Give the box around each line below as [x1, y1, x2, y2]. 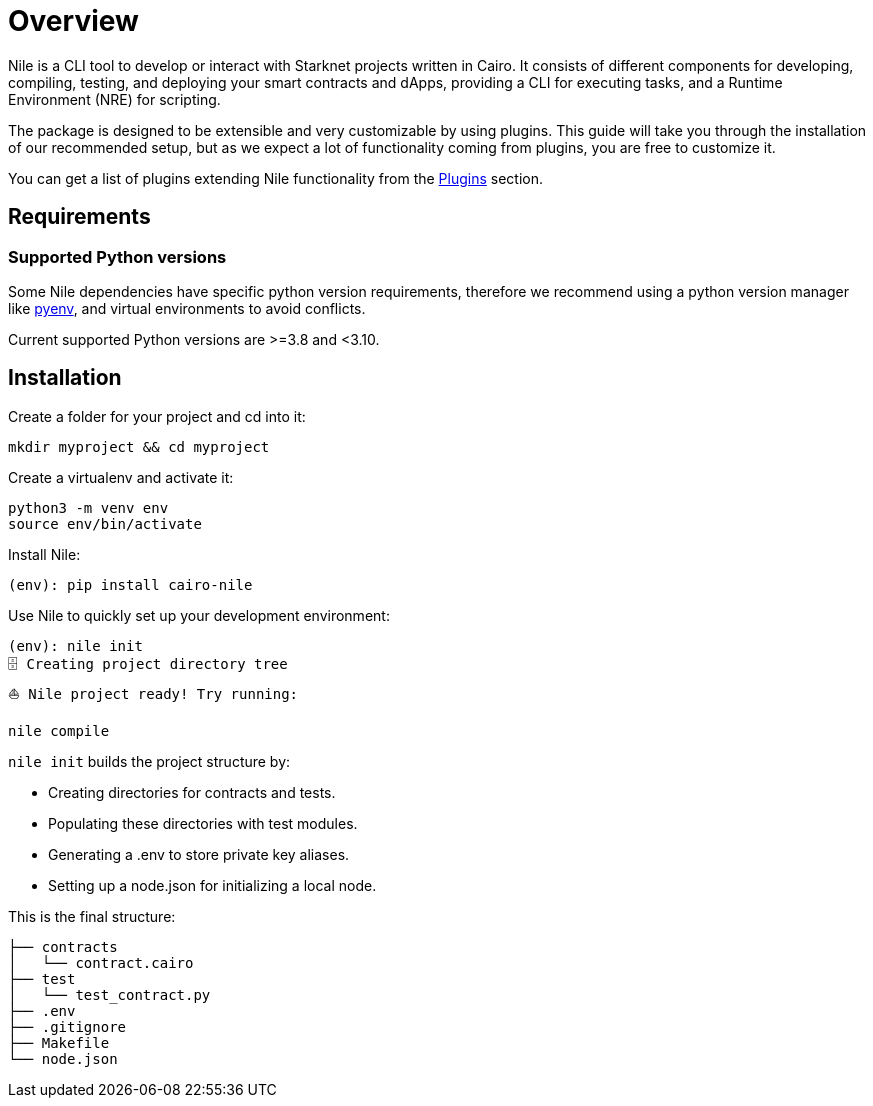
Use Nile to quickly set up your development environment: [8, 606, 390, 624]
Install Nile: [8, 545, 81, 563]
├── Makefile [8, 1034, 110, 1051]
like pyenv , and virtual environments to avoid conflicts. [8, 299, 366, 317]
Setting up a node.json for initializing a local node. [48, 876, 377, 894]
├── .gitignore [8, 1018, 127, 1035]
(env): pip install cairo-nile [8, 576, 253, 593]
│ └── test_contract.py [8, 986, 211, 1003]
